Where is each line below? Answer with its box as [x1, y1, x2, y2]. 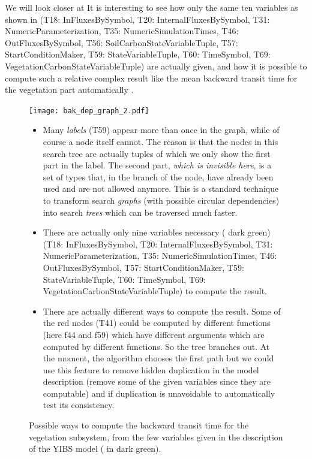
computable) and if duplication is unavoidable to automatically [43, 386, 275, 399]
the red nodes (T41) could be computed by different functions [43, 316, 271, 329]
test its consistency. [43, 398, 115, 411]
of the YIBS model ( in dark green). [29, 442, 161, 455]
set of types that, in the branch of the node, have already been [43, 170, 274, 183]
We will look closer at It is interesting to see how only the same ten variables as [5, 1, 298, 13]
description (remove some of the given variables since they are [43, 375, 271, 388]
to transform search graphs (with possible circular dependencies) [43, 194, 280, 206]
